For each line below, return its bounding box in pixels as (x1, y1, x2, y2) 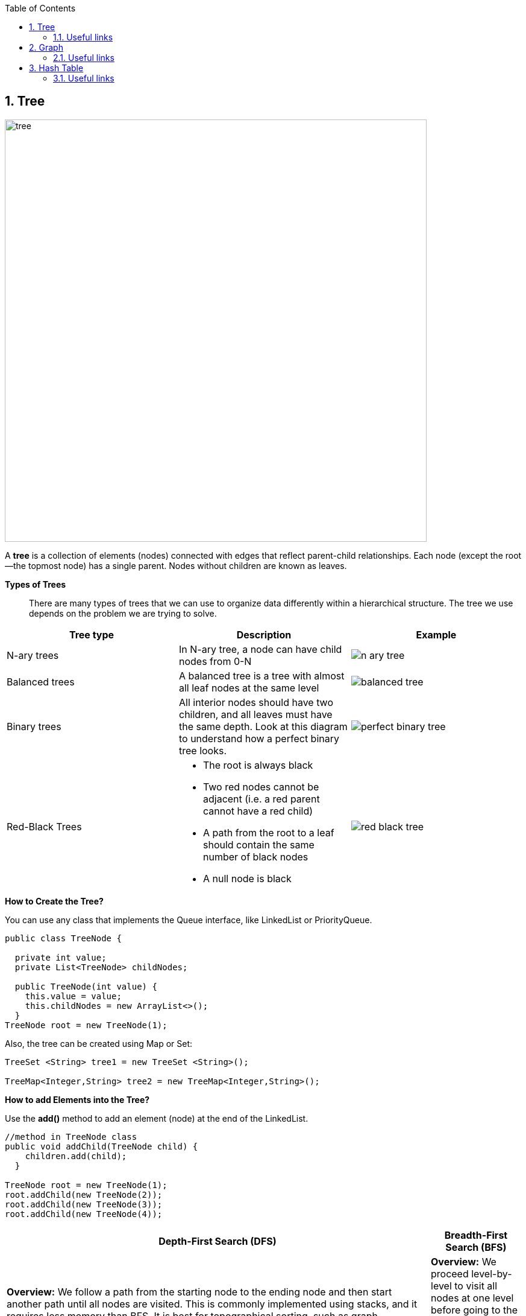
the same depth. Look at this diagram (178, 720, 348, 733)
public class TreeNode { (5, 933, 122, 943)
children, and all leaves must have (178, 708, 333, 720)
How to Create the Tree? (5, 895, 104, 906)
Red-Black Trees (7, 820, 82, 833)
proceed (431, 1267, 469, 1280)
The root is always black (202, 758, 313, 771)
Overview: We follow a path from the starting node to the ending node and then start (7, 1285, 392, 1298)
